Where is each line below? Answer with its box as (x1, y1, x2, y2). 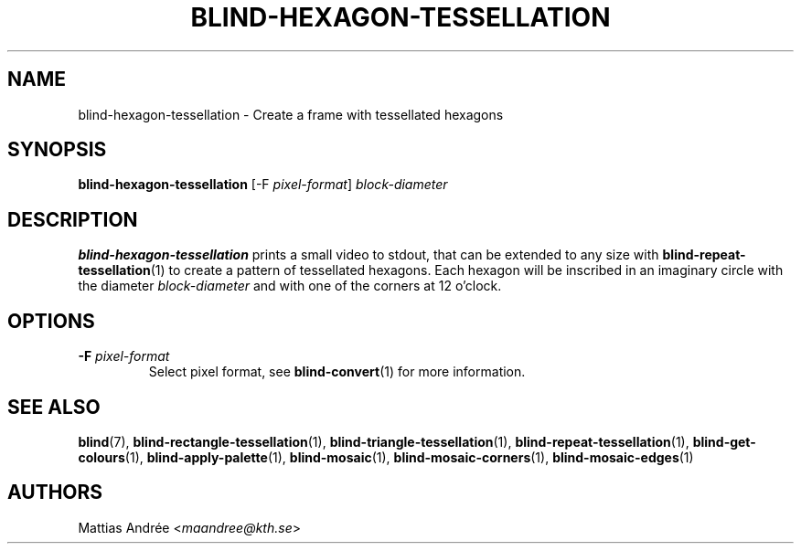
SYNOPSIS (7, 138, 107, 162)
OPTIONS (7, 309, 95, 333)
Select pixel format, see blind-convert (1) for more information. (148, 364, 526, 380)
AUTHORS (7, 481, 103, 504)
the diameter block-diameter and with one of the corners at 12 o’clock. (78, 278, 502, 294)
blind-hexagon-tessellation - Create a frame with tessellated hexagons (78, 106, 504, 122)
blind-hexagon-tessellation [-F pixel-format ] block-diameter (78, 176, 448, 193)
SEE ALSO (7, 395, 101, 419)
